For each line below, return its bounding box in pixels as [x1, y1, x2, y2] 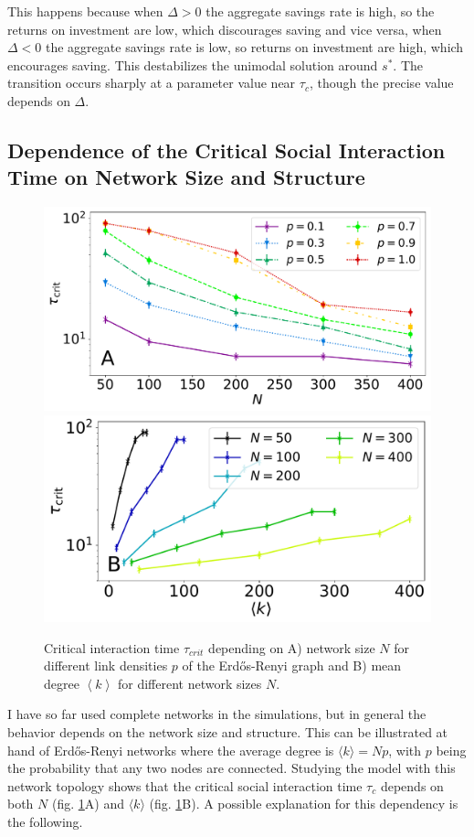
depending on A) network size [208, 638, 375, 657]
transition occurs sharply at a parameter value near [7, 73, 296, 92]
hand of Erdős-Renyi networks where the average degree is [7, 740, 334, 759]
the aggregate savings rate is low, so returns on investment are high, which [45, 38, 464, 57]
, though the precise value [309, 73, 454, 92]
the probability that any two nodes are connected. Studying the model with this [7, 758, 456, 778]
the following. [7, 811, 83, 831]
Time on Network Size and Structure [7, 163, 365, 191]
